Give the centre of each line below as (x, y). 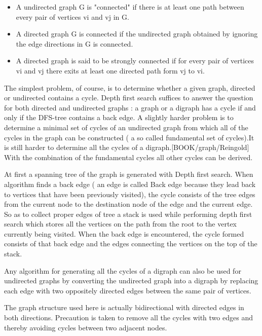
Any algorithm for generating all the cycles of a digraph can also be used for (123, 270)
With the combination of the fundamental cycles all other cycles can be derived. (128, 157)
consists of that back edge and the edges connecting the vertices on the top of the (131, 244)
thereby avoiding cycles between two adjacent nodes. (86, 327)
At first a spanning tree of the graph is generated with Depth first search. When (129, 174)
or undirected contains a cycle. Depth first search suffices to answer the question (129, 98)
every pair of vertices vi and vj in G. (72, 16)
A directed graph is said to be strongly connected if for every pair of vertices (135, 61)
